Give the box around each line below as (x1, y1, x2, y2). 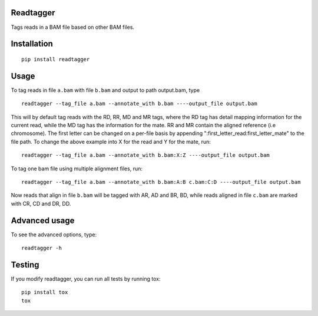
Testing (11, 259, 39, 269)
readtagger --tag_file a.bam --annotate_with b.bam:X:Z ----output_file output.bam (21, 152, 270, 159)
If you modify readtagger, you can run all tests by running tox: (11, 275, 161, 282)
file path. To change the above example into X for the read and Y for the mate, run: (11, 138, 211, 145)
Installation (11, 39, 53, 49)
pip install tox (21, 289, 68, 296)
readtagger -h (21, 245, 62, 252)
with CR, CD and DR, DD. (11, 200, 71, 207)
